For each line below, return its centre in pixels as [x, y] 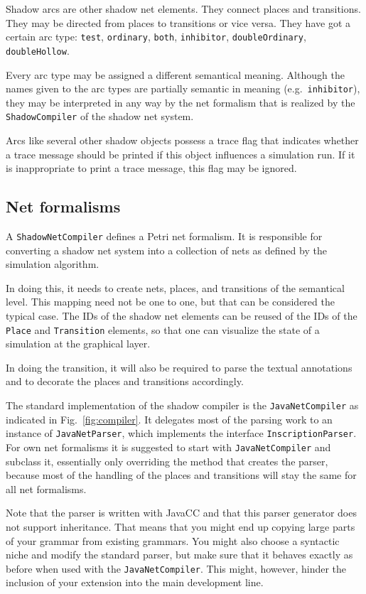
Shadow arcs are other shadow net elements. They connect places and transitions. [183, 9]
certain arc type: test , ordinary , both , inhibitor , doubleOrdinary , [156, 37]
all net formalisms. [46, 488]
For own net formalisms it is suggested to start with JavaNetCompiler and [168, 447]
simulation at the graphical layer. [78, 344]
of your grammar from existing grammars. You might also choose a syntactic [173, 540]
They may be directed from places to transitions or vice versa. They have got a [178, 22]
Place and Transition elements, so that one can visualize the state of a [163, 329]
